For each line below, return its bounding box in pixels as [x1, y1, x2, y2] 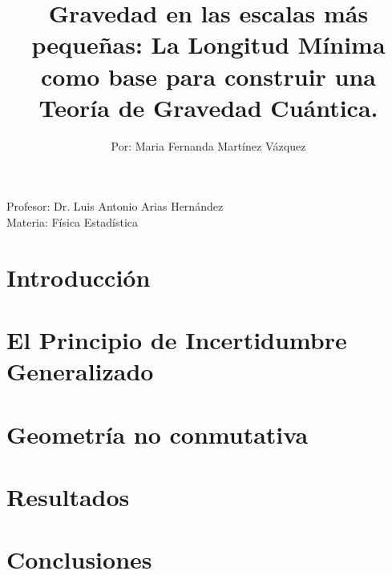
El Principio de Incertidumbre [6, 324, 347, 356]
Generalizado [6, 355, 154, 388]
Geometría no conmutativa [6, 417, 309, 450]
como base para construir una [40, 59, 377, 92]
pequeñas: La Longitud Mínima [31, 28, 386, 61]
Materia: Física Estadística [6, 213, 138, 230]
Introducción [6, 260, 151, 293]
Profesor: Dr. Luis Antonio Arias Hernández [6, 198, 224, 215]
